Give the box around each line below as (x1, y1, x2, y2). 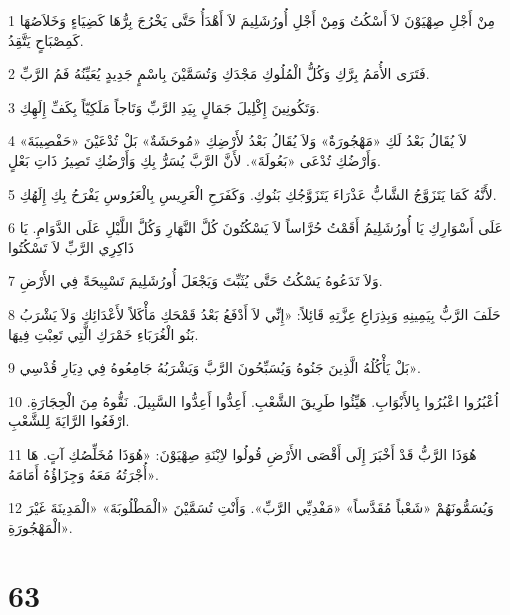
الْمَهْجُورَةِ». (8, 516, 73, 537)
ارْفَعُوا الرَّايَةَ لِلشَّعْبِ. (8, 410, 130, 431)
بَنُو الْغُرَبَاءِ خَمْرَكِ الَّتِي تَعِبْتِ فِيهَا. (8, 323, 199, 344)
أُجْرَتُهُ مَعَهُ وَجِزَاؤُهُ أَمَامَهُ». (8, 463, 159, 484)
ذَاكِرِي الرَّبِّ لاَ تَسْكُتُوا (8, 236, 134, 257)
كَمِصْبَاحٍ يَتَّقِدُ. (8, 29, 84, 50)
